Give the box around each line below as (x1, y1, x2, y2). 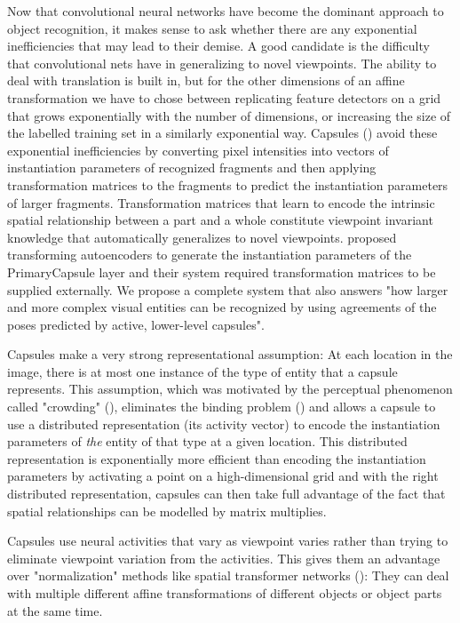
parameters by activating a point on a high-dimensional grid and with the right (7, 467, 439, 485)
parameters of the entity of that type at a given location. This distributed (7, 432, 408, 451)
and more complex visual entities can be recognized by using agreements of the (7, 298, 437, 316)
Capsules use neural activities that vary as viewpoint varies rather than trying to (7, 531, 448, 550)
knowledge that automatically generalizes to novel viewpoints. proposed (7, 228, 397, 246)
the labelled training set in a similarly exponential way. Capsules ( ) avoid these (7, 124, 438, 142)
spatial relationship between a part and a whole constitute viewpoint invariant (7, 211, 433, 229)
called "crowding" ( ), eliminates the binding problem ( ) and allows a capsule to (7, 397, 436, 416)
